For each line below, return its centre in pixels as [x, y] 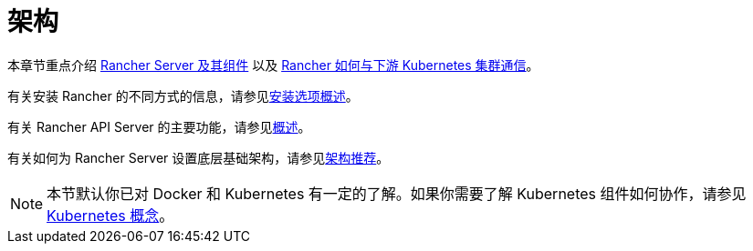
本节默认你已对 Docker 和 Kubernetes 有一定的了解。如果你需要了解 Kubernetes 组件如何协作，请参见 [397, 193]
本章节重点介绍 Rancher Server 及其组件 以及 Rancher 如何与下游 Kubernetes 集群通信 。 [273, 65]
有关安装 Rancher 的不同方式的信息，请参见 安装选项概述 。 [183, 95]
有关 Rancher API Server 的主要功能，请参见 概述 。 [159, 126]
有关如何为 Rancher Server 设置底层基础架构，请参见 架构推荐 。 [199, 157]
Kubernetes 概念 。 [110, 215]
